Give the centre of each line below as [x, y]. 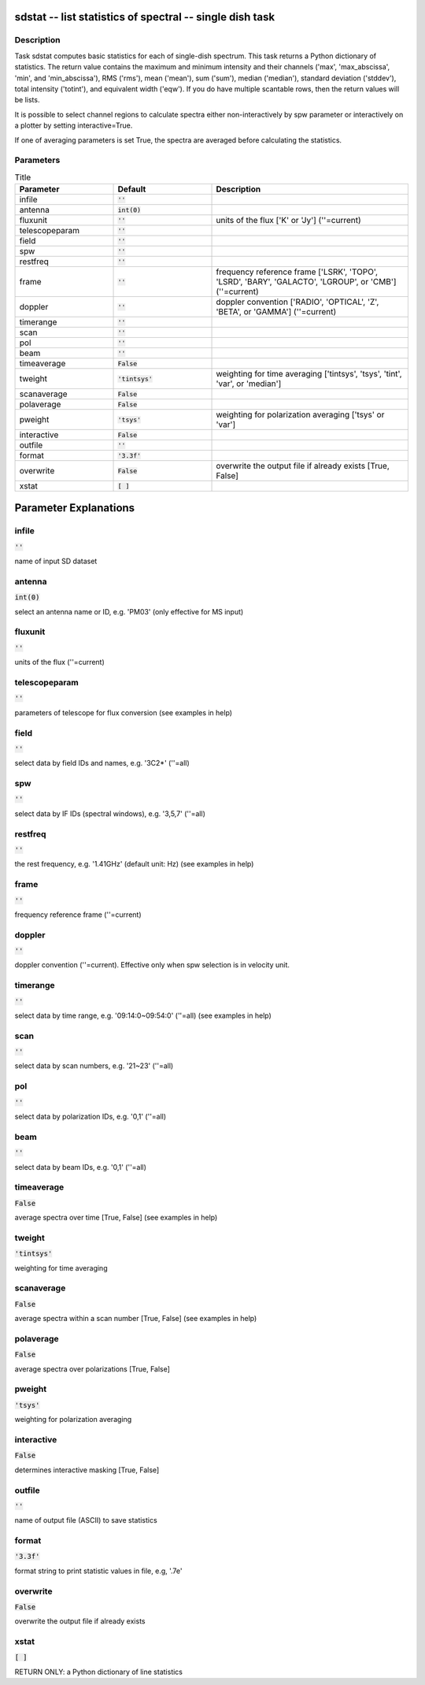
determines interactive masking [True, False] [87, 1470]
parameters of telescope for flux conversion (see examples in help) [123, 712]
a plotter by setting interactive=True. [74, 125]
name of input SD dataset [56, 561]
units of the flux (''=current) [60, 662]
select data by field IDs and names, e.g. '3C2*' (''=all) [102, 763]
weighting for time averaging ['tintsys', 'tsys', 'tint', [309, 374]
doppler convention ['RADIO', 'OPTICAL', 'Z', [297, 302]
